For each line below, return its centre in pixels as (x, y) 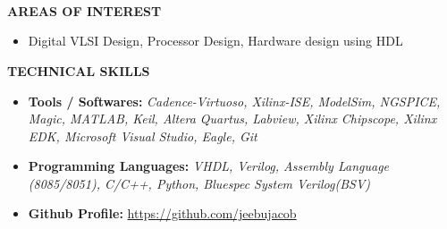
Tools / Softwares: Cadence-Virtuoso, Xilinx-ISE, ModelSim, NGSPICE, (234, 101)
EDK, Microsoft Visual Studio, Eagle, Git (143, 136)
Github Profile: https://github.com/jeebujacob (162, 213)
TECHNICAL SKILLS (79, 70)
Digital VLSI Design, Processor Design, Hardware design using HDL (215, 41)
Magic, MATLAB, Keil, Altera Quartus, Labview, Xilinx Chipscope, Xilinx (232, 119)
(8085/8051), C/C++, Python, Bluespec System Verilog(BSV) (199, 183)
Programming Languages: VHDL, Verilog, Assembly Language (209, 166)
